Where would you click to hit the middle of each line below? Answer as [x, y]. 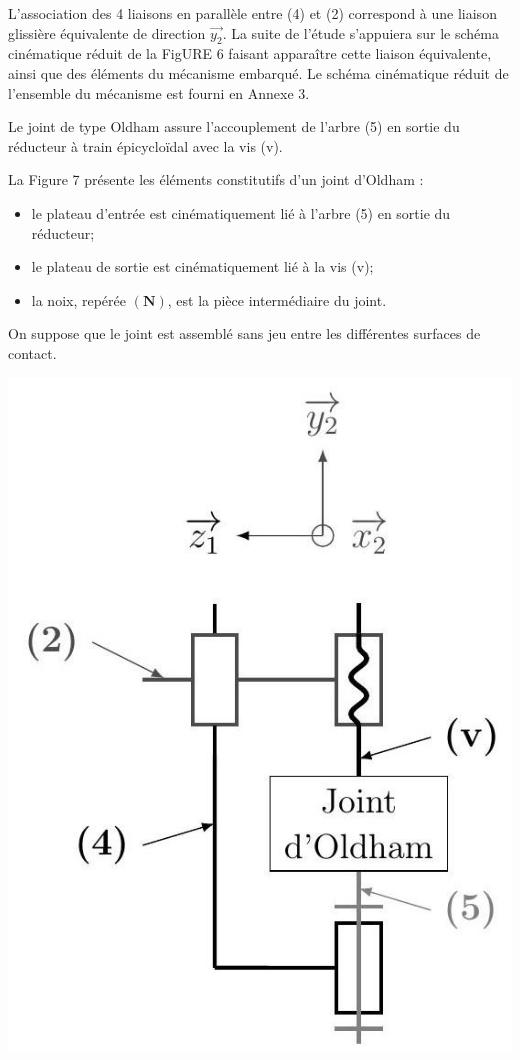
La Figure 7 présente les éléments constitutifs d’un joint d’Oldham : [216, 179]
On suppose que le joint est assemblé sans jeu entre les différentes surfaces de [244, 333]
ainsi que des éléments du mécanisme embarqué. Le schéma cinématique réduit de [258, 72]
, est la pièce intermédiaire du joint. [277, 299]
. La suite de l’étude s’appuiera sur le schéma [360, 32]
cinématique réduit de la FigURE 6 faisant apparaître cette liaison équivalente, [250, 53]
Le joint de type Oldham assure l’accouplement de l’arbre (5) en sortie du [234, 126]
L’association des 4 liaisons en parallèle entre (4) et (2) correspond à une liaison [252, 13]
